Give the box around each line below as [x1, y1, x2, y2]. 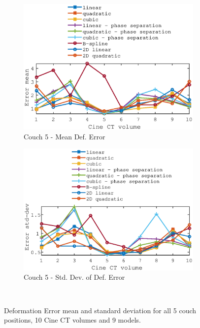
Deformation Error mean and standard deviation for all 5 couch [4, 305, 197, 315]
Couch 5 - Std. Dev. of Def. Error [24, 272, 125, 282]
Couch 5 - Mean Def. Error [24, 131, 105, 141]
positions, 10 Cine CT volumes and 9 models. [4, 315, 141, 325]
